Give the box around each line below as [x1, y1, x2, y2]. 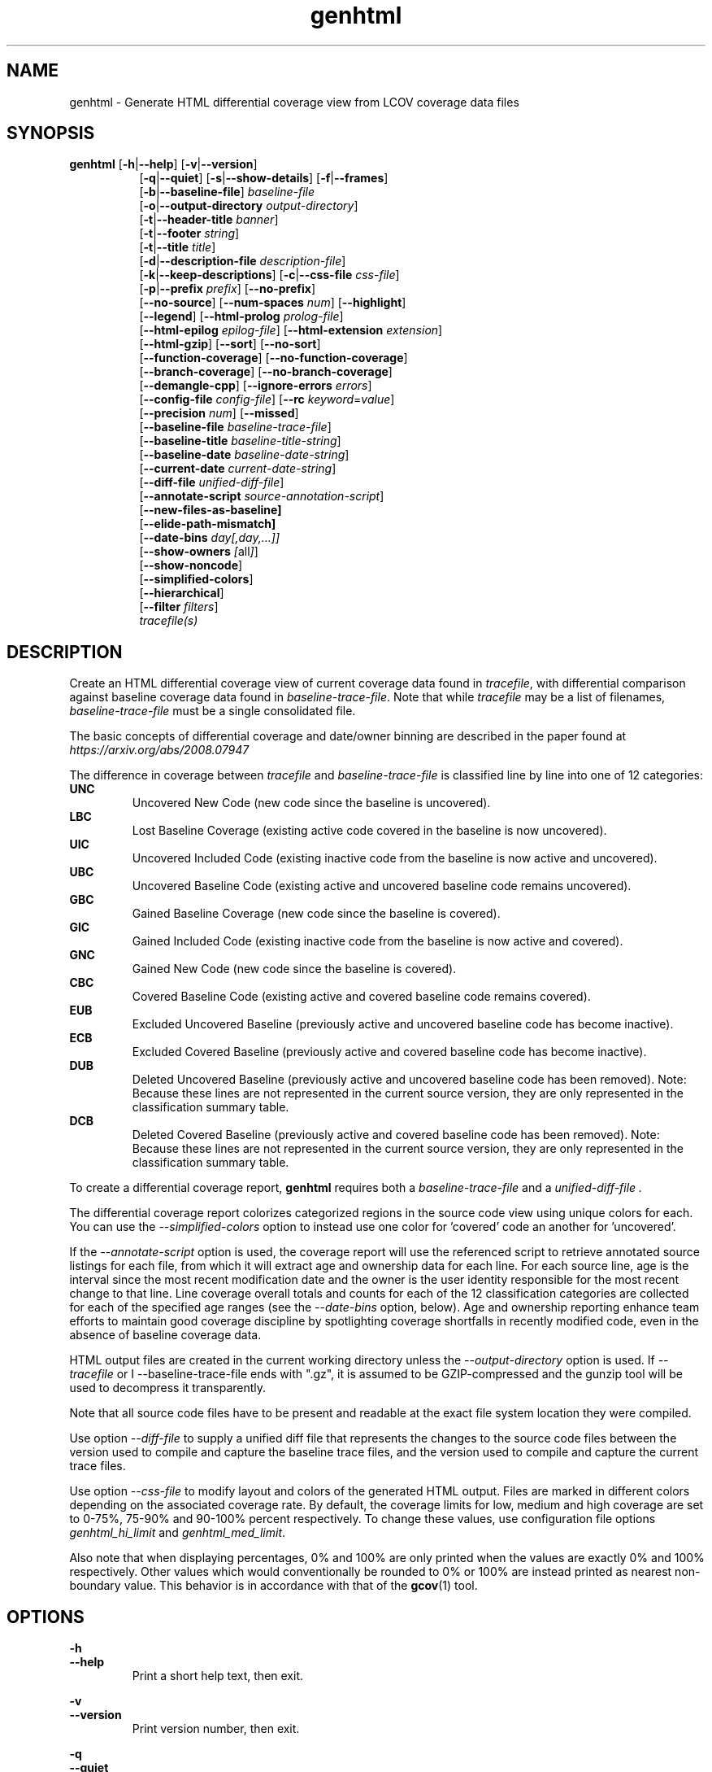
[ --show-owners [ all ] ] [139, 544, 258, 559]
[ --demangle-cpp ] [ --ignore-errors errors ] [139, 378, 372, 393]
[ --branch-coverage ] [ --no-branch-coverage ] [139, 364, 393, 379]
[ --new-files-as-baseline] [139, 503, 282, 517]
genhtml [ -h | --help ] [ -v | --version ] [69, 157, 258, 172]
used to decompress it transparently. [69, 1381, 267, 1395]
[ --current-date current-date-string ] [139, 461, 336, 476]
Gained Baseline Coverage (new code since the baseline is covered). [132, 906, 501, 921]
